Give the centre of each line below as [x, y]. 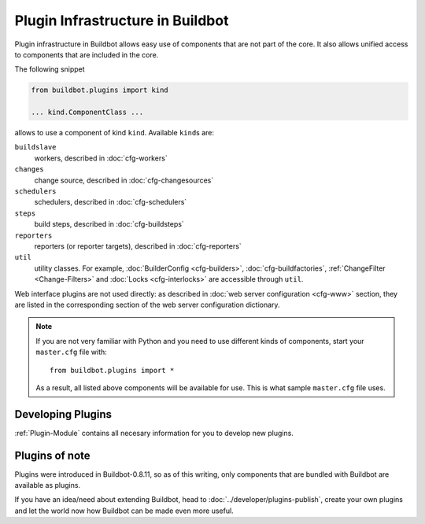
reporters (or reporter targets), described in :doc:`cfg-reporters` [138, 246]
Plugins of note [52, 455]
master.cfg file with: [72, 352]
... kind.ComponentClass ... [87, 113]
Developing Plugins [63, 414]
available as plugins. [48, 485]
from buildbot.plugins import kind [100, 90]
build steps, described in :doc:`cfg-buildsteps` [109, 224]
